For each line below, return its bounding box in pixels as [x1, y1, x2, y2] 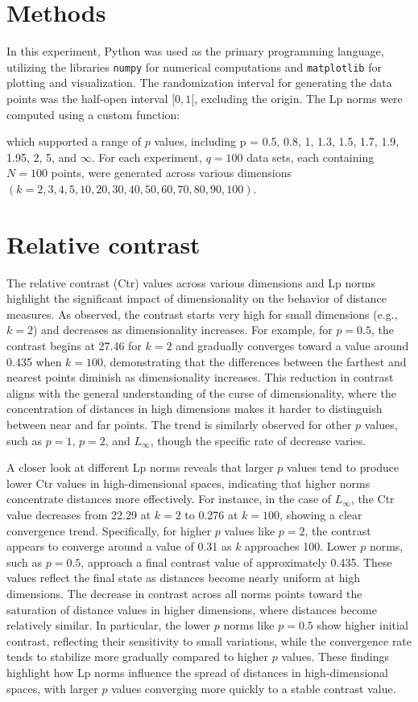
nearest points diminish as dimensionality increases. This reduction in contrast [6, 369, 394, 386]
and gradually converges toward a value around [176, 337, 409, 354]
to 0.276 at [184, 506, 238, 522]
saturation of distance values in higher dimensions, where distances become [6, 601, 377, 617]
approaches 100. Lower [245, 538, 357, 555]
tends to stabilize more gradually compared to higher [6, 648, 269, 665]
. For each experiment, [91, 148, 202, 165]
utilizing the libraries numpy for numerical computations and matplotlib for [6, 58, 382, 75]
